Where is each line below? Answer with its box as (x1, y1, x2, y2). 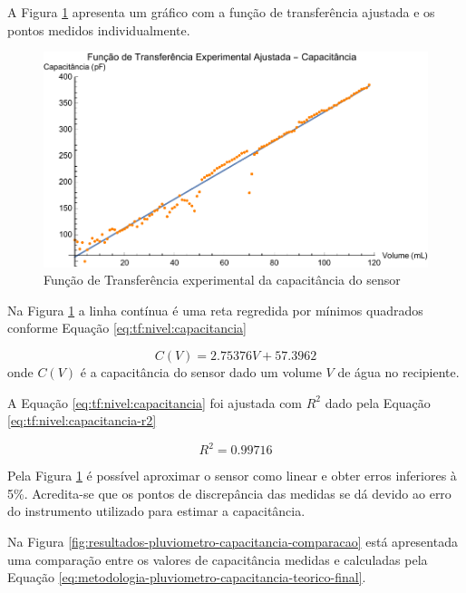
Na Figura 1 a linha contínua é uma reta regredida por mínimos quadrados (7, 300, 423, 319)
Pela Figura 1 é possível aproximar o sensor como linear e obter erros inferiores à (7, 466, 457, 485)
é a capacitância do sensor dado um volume (80, 362, 322, 381)
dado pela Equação (325, 393, 431, 412)
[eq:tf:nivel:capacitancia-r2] (7, 411, 157, 430)
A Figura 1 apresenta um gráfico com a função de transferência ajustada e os (7, 3, 435, 21)
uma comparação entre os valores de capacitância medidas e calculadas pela (7, 549, 428, 569)
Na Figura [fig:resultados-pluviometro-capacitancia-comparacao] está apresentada (7, 532, 458, 551)
